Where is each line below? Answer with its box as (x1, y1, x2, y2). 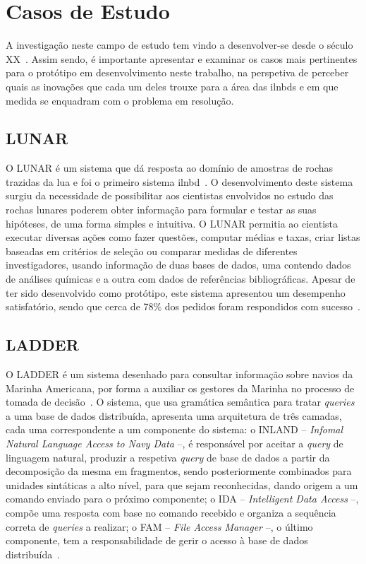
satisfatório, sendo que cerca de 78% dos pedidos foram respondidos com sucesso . (6, 299, 360, 314)
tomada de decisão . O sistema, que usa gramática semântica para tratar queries (6, 394, 355, 409)
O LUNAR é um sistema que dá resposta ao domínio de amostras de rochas (6, 160, 334, 175)
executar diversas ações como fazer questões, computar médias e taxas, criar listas (6, 230, 360, 245)
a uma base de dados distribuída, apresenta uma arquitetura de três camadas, (6, 408, 342, 423)
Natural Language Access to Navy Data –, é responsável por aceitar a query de (6, 436, 343, 450)
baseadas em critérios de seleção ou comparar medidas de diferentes (6, 243, 298, 258)
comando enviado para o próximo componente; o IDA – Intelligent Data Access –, (6, 491, 359, 506)
